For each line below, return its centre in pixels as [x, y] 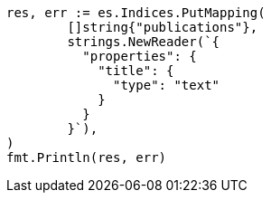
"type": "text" [167, 85]
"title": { [136, 71]
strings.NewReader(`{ [144, 42]
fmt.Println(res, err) [87, 157]
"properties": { [140, 56]
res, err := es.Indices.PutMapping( [136, 13]
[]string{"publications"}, [163, 27]
